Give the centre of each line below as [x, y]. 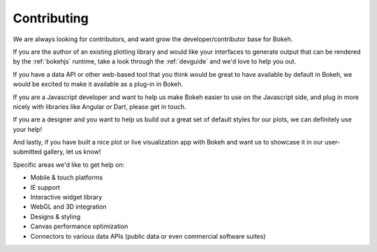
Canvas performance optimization [79, 226]
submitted [27, 152]
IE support [45, 187]
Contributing [51, 18]
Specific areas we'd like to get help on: [69, 165]
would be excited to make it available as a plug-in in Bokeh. [98, 84]
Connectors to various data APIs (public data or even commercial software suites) [148, 236]
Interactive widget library [66, 197]
